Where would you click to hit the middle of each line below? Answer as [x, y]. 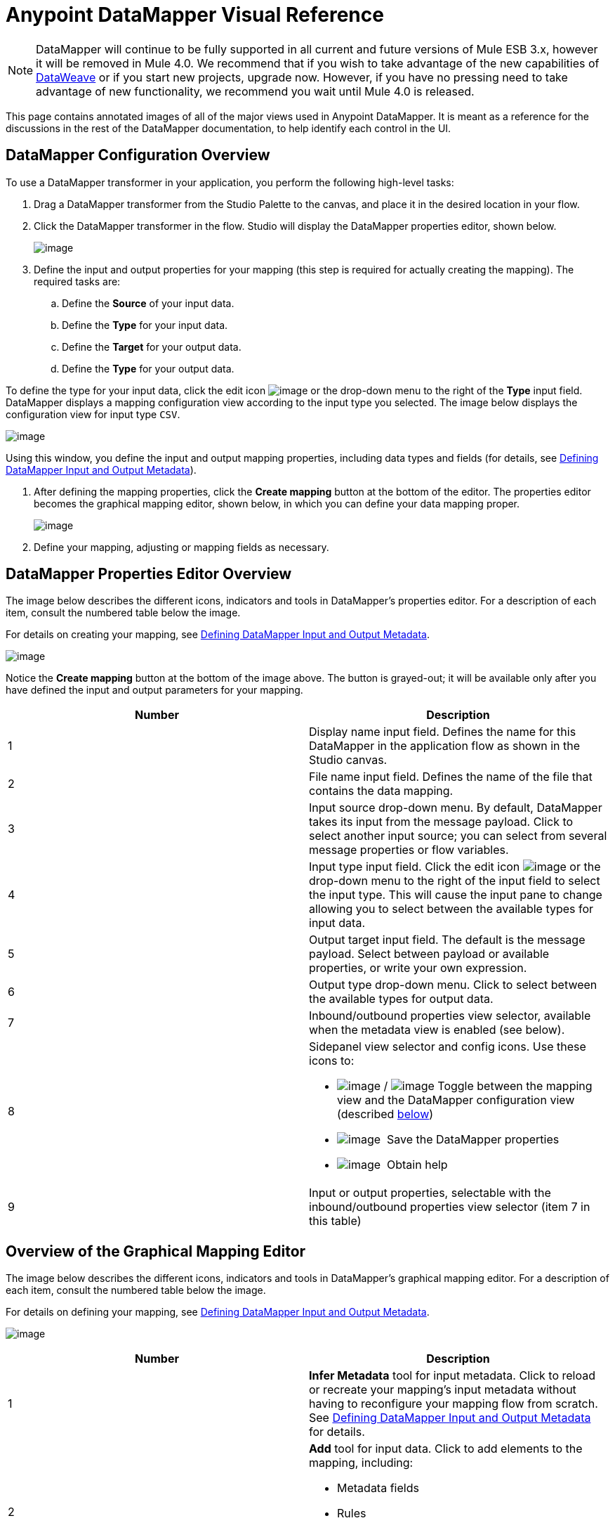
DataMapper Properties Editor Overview [149, 574]
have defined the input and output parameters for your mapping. [154, 690]
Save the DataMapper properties [473, 1140]
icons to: [332, 1061]
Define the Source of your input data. [148, 303]
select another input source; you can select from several [458, 836]
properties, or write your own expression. [418, 968]
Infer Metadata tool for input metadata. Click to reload [452, 1376]
